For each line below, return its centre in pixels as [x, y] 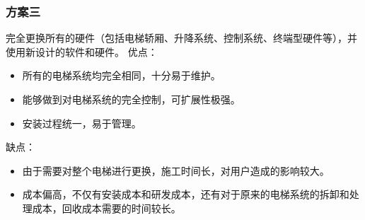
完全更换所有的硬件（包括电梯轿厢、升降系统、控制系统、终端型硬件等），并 [181, 38]
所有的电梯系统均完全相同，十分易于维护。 [121, 75]
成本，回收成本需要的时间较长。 [106, 208]
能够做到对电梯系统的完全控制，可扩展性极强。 [131, 99]
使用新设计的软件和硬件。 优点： [82, 51]
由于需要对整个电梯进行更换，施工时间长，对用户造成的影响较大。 [176, 170]
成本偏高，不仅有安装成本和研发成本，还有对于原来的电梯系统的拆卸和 [186, 194]
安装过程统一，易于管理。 [82, 123]
